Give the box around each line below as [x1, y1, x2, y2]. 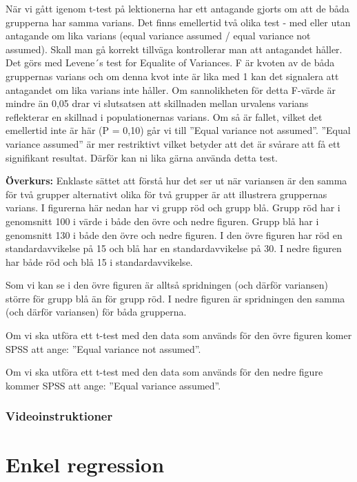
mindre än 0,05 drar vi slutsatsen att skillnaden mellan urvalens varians [6, 96, 309, 110]
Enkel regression [6, 450, 165, 479]
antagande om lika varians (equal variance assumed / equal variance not [6, 28, 311, 43]
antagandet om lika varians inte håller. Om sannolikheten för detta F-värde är [6, 82, 336, 97]
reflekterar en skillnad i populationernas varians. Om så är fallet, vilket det [6, 109, 323, 124]
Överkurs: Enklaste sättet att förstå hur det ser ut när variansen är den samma [6, 173, 347, 188]
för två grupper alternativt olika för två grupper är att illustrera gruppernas [6, 186, 327, 201]
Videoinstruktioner [6, 407, 113, 425]
